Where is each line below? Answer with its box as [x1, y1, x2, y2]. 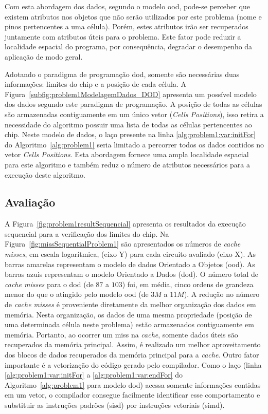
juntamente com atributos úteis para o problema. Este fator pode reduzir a [5, 31, 241, 42]
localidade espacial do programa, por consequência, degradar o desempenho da [5, 41, 253, 52]
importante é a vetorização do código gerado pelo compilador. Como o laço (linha [5, 359, 262, 370]
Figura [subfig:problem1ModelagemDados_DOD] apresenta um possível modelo [5, 88, 257, 99]
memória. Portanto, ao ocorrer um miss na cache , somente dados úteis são [5, 329, 238, 340]
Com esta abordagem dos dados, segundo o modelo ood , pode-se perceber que [5, 1, 250, 11]
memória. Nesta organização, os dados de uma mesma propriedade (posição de [5, 309, 252, 319]
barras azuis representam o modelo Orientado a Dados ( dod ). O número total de [5, 269, 259, 279]
